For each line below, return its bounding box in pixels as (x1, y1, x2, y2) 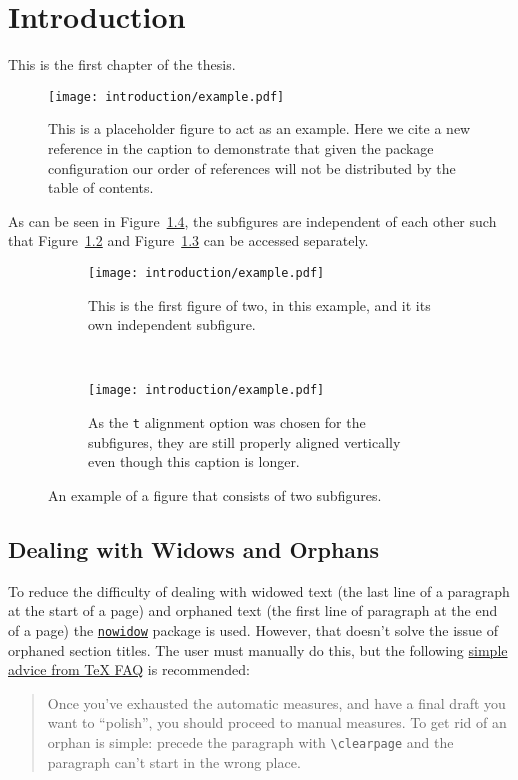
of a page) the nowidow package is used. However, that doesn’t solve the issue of (8, 619, 499, 640)
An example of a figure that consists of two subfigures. (48, 484, 382, 505)
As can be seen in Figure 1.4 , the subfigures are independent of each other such (8, 210, 497, 231)
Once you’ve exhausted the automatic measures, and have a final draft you (47, 692, 506, 713)
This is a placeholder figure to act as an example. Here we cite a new (48, 118, 471, 139)
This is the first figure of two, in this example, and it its (88, 294, 431, 315)
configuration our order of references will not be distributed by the (48, 157, 456, 178)
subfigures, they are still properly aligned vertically (88, 431, 401, 452)
